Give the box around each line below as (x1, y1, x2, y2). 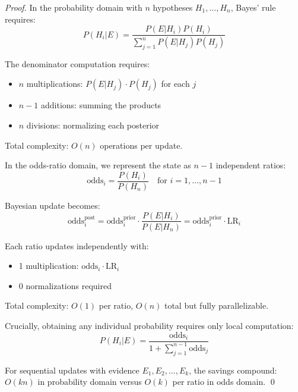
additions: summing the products (40, 99, 161, 111)
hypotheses (153, 1, 193, 13)
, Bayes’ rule (230, 1, 276, 13)
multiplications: (26, 77, 83, 90)
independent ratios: (215, 159, 286, 171)
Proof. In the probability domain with (5, 1, 142, 13)
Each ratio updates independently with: (5, 239, 149, 252)
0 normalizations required (18, 279, 112, 291)
